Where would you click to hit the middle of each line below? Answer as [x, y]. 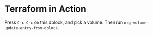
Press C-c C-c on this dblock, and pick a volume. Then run [64, 22]
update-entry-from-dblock [31, 28]
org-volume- [136, 23]
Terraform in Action [46, 9]
